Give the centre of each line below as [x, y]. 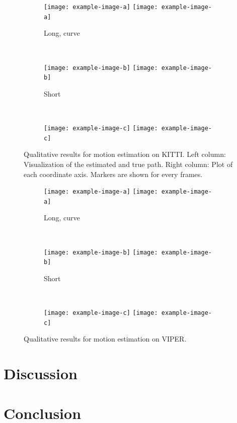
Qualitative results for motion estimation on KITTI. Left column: [125, 154]
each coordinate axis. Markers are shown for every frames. [113, 174]
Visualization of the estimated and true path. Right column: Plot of [128, 164]
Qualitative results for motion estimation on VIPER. [105, 339]
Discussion [41, 373]
